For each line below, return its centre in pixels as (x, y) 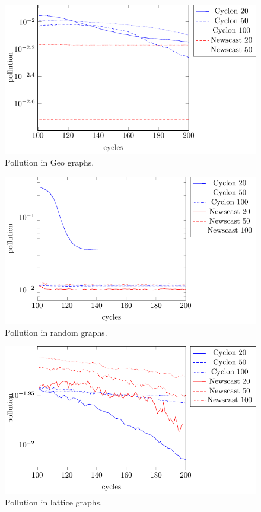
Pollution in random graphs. (56, 332)
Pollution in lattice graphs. (54, 502)
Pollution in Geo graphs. (50, 162)
